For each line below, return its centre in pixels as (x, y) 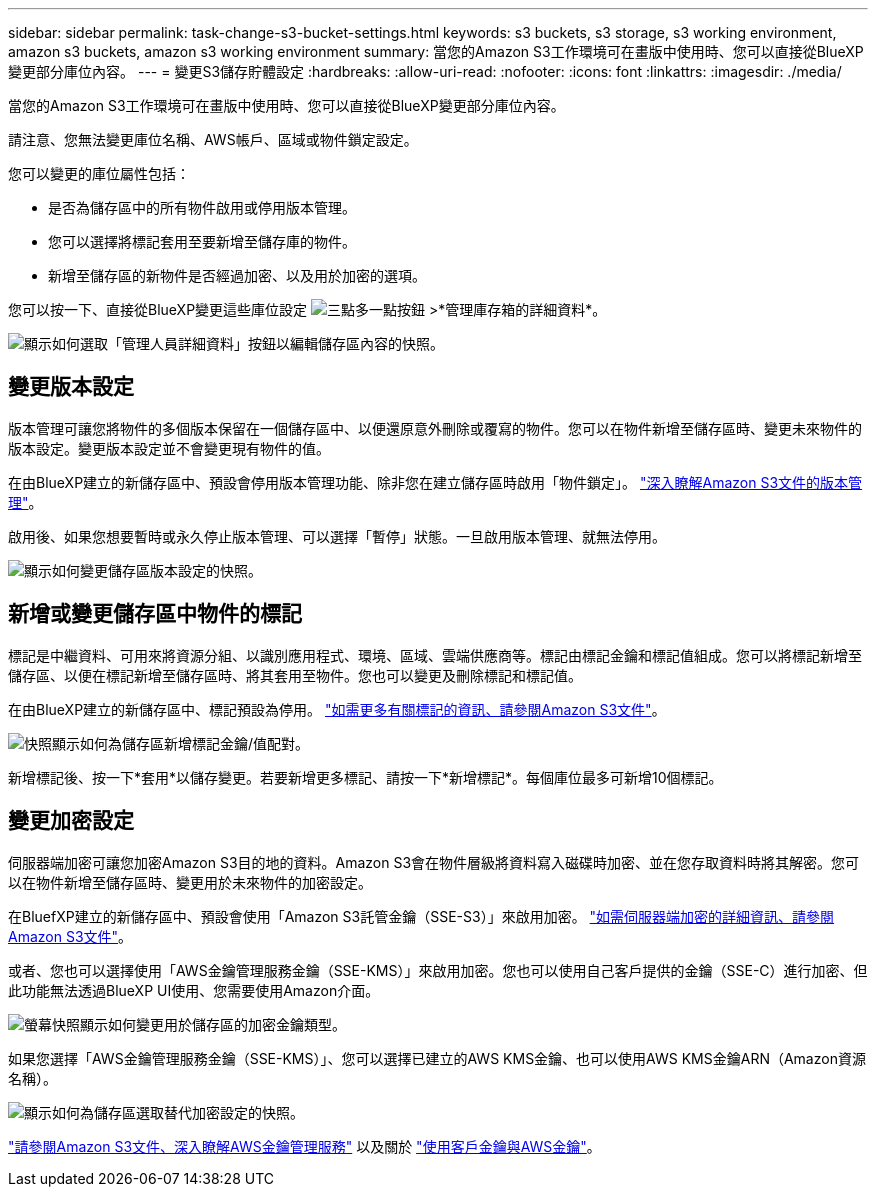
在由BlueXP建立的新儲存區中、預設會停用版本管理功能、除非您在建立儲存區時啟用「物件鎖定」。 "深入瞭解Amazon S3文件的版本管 (435, 482)
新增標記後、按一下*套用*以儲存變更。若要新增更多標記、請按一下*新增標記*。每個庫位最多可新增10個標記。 (365, 777)
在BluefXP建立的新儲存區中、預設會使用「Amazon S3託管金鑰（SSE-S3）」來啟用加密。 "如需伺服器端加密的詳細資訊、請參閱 (421, 916)
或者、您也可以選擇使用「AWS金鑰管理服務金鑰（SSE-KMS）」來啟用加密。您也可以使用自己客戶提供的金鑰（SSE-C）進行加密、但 (438, 970)
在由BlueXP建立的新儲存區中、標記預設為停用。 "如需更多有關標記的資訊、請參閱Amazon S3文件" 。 (337, 709)
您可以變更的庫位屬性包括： (99, 173)
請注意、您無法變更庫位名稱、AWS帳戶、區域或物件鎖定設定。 (213, 139)
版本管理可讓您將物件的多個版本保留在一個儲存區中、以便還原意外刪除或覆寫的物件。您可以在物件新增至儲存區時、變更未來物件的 (435, 428)
